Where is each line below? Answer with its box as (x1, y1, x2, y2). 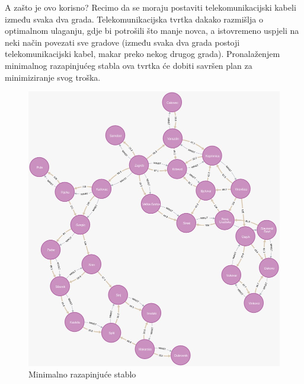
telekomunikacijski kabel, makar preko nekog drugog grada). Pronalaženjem (5, 47, 280, 60)
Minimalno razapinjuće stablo (28, 368, 136, 380)
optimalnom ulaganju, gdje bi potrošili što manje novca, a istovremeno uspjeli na (5, 24, 299, 37)
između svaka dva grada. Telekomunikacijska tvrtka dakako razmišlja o (5, 12, 263, 25)
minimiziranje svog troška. (5, 71, 101, 83)
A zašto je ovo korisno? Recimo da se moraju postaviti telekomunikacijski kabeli (5, 1, 296, 13)
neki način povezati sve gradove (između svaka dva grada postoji (5, 36, 240, 48)
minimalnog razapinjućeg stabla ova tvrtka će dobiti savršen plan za (5, 59, 252, 71)
